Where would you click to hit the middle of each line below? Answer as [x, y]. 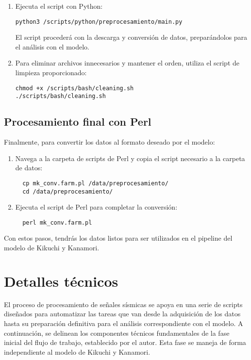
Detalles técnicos [61, 281]
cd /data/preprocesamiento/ [68, 191]
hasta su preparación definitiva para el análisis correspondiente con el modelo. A [124, 323]
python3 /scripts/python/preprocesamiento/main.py [99, 22]
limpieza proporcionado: [51, 73]
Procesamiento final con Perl [78, 122]
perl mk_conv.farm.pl [57, 222]
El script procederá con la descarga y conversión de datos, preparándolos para [131, 37]
